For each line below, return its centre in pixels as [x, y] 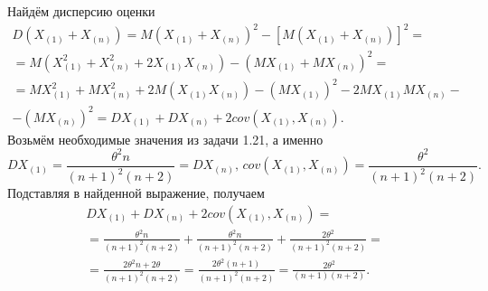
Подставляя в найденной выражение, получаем [136, 193]
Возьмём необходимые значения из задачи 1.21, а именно [165, 139]
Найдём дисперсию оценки [81, 11]
